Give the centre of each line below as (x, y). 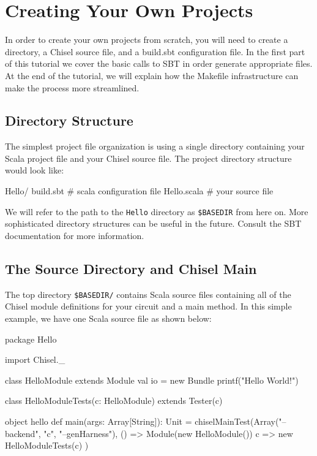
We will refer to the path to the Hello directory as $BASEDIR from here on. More (157, 211)
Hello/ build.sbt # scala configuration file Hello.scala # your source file (139, 191)
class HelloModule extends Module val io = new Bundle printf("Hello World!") (152, 380)
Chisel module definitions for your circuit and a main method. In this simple (148, 306)
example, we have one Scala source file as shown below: (108, 318)
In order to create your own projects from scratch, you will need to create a (147, 40)
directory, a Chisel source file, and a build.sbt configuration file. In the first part (155, 51)
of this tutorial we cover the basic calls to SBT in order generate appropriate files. (159, 63)
